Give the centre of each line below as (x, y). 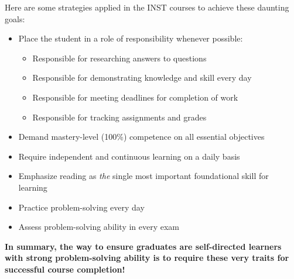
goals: (15, 18)
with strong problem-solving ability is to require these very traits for (147, 258)
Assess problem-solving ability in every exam (99, 227)
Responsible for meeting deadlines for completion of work (135, 97)
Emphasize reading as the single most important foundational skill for (143, 176)
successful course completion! (65, 269)
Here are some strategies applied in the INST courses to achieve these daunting (147, 7)
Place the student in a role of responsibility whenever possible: (131, 38)
